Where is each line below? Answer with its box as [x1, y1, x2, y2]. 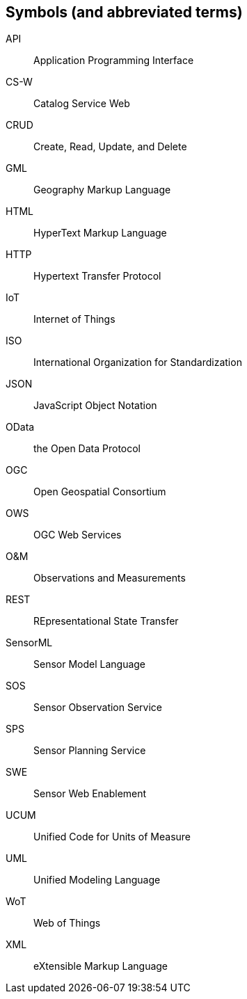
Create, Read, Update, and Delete [33, 141, 187, 153]
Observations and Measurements [33, 572, 186, 584]
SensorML [6, 637, 53, 649]
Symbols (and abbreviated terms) [6, 3, 243, 21]
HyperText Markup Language [33, 227, 167, 239]
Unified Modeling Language [33, 874, 161, 886]
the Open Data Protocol [33, 442, 141, 455]
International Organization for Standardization [33, 356, 242, 369]
